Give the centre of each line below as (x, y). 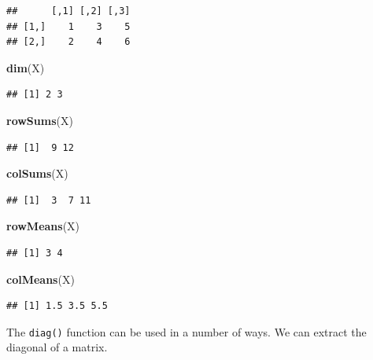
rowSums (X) (40, 120)
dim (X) (26, 67)
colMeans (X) (41, 279)
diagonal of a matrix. (57, 347)
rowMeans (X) (43, 226)
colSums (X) (37, 173)
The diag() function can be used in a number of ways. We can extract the (186, 331)
